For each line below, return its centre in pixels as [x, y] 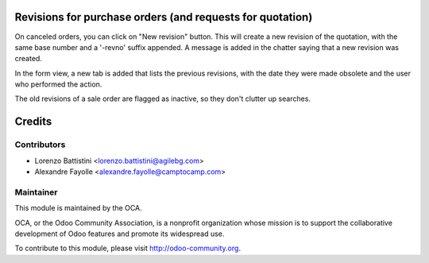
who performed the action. [58, 84]
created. [29, 59]
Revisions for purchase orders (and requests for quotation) [164, 17]
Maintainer [36, 192]
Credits [33, 122]
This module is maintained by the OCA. [78, 208]
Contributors [40, 145]
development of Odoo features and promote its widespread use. [120, 234]
